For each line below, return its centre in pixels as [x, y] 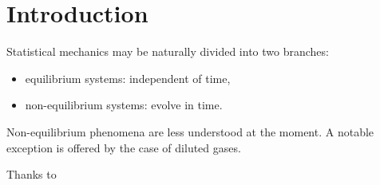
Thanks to [32, 174]
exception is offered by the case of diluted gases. [124, 147]
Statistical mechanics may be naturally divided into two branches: [168, 51]
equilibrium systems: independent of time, [128, 78]
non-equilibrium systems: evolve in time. [124, 105]
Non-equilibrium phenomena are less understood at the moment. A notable [190, 131]
